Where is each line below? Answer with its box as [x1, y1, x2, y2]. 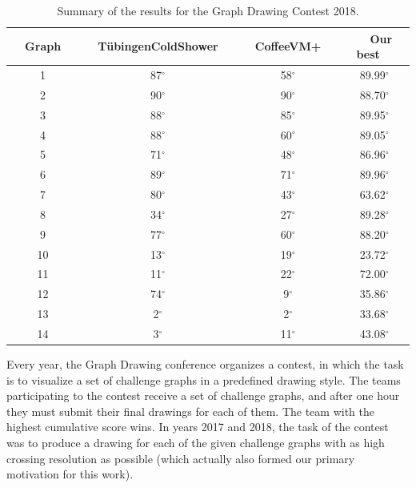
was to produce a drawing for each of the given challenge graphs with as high [6, 434, 385, 451]
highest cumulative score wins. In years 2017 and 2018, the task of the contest [6, 418, 389, 435]
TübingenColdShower [98, 38, 218, 54]
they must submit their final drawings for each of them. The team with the [6, 402, 374, 419]
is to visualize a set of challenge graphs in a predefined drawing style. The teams [6, 371, 401, 388]
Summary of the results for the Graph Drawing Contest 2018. [57, 2, 359, 18]
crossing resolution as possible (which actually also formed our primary [6, 450, 355, 466]
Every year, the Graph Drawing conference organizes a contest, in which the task [6, 356, 404, 373]
